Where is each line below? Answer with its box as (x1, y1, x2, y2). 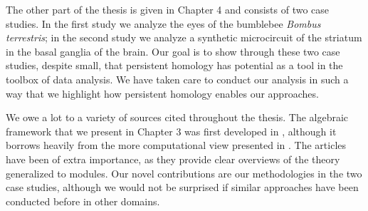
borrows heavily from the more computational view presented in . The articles (6, 138, 347, 153)
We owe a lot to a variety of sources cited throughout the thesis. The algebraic (6, 110, 349, 125)
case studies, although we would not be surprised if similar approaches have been (6, 180, 359, 195)
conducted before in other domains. (6, 193, 160, 208)
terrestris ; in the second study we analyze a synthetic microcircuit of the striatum (6, 30, 362, 45)
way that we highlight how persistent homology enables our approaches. (6, 86, 319, 101)
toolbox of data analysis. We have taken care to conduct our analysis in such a (6, 71, 349, 86)
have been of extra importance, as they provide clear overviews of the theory (6, 151, 340, 166)
